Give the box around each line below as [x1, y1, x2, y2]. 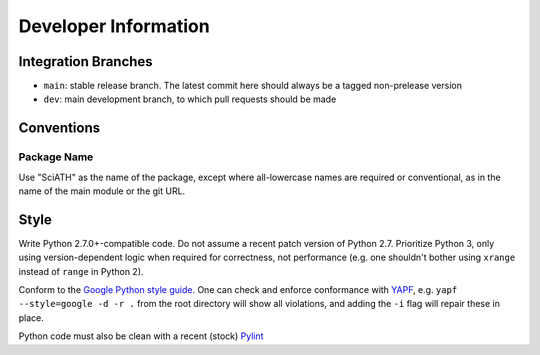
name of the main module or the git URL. [18, 185, 186, 197]
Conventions [18, 120, 101, 137]
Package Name [18, 150, 94, 164]
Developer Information [18, 15, 210, 37]
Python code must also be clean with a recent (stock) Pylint [18, 330, 264, 342]
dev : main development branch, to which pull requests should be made [43, 93, 337, 105]
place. [18, 311, 45, 324]
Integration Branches [18, 53, 154, 70]
